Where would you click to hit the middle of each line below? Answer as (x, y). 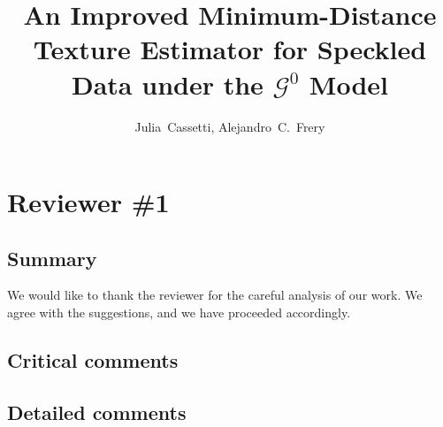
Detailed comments (97, 412)
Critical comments (93, 360)
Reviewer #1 (88, 202)
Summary (52, 258)
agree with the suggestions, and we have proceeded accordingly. (179, 313)
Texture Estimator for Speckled (230, 49)
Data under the (168, 84)
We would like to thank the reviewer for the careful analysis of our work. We (215, 295)
